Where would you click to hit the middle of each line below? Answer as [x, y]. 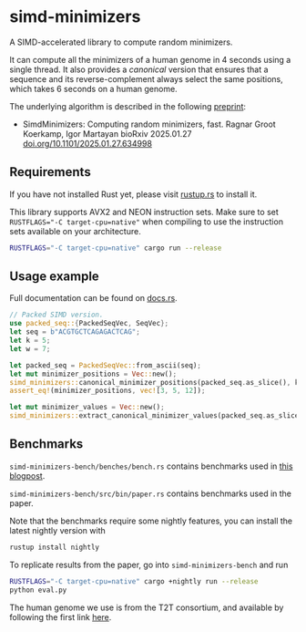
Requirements [50, 172]
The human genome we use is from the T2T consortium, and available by [147, 607]
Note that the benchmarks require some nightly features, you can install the [151, 521]
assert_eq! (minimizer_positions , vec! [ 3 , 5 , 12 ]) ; [107, 391]
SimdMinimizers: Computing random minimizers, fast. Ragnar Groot [149, 124]
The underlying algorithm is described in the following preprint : [128, 106]
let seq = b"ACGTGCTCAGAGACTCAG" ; [75, 332]
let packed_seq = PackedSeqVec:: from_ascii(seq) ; [106, 365]
